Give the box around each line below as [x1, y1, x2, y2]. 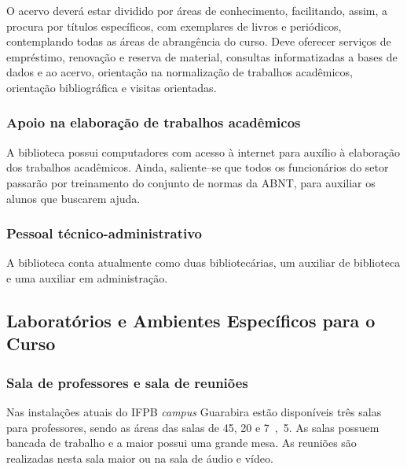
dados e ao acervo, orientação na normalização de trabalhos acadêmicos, [6, 64, 353, 80]
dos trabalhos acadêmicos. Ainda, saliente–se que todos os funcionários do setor [6, 159, 389, 175]
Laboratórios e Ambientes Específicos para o [6, 308, 376, 332]
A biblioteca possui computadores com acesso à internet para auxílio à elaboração [6, 143, 401, 160]
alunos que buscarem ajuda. [6, 190, 141, 206]
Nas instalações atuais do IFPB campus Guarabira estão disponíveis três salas [6, 403, 382, 419]
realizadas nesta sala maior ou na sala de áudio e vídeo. [6, 449, 273, 466]
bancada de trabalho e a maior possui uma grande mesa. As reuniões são [6, 434, 357, 451]
